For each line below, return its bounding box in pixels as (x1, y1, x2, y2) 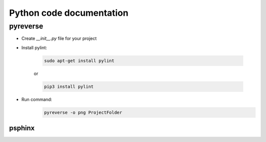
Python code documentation (9, 7, 129, 18)
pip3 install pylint (44, 84, 94, 89)
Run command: (21, 96, 53, 102)
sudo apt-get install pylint (44, 58, 115, 64)
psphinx (9, 124, 35, 133)
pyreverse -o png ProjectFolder (44, 109, 123, 115)
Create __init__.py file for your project (21, 35, 97, 41)
